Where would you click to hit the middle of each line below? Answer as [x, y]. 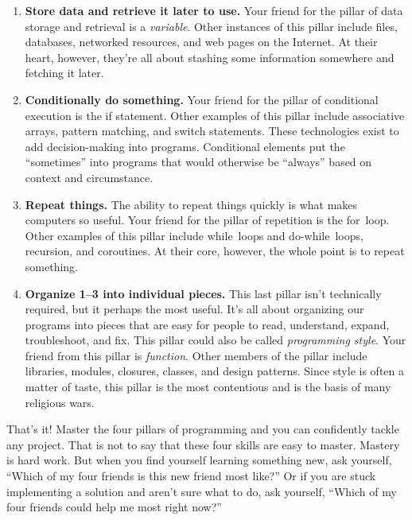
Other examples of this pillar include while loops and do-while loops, [194, 235]
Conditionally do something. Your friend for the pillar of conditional [202, 99]
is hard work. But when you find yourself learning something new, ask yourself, [199, 460]
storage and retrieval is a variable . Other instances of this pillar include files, [211, 26]
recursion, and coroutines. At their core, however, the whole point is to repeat [215, 251]
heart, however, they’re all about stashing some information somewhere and [210, 57]
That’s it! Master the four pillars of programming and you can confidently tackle [203, 429]
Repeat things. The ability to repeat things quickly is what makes [191, 204]
